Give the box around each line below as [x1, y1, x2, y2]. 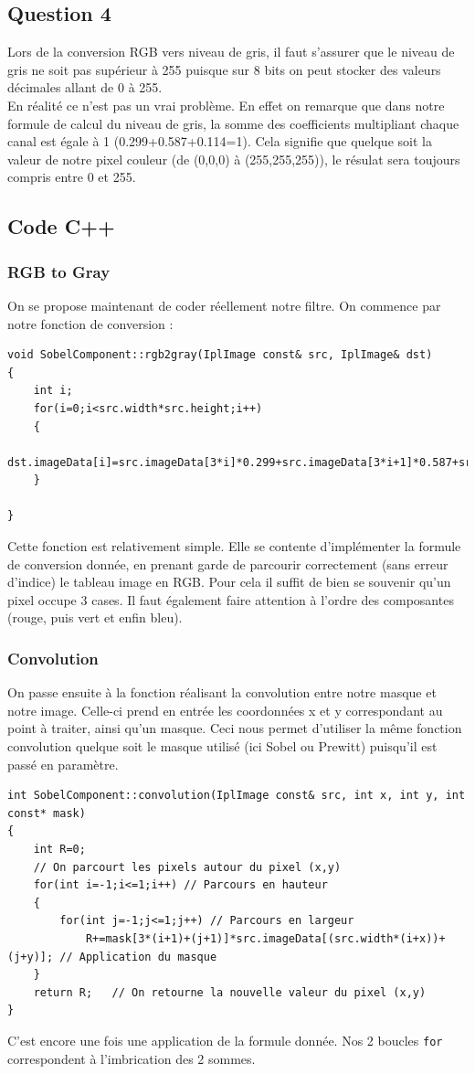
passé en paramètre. [7, 754, 119, 773]
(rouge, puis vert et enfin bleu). [7, 608, 183, 627]
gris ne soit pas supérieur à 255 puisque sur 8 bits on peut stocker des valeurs [7, 59, 441, 79]
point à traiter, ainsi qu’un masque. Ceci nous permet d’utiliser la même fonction [7, 718, 462, 738]
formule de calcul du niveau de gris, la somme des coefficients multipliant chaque [7, 113, 459, 133]
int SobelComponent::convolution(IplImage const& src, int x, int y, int [7, 789, 466, 803]
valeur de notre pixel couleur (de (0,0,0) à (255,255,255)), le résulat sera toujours [7, 149, 460, 168]
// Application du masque [59, 950, 217, 963]
